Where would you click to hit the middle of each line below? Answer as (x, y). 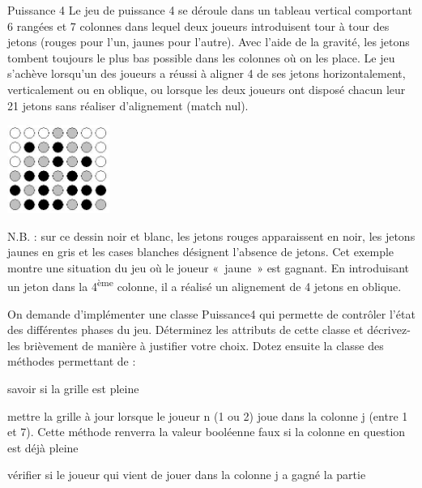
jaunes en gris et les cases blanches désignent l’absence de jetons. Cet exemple (201, 252)
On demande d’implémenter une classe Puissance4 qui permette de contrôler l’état (211, 313)
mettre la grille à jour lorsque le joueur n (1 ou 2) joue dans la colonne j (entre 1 (208, 415)
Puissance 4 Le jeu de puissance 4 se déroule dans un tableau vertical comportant (210, 10)
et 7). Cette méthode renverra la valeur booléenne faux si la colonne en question (207, 432)
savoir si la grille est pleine (73, 388)
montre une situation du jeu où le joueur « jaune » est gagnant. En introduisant (209, 267)
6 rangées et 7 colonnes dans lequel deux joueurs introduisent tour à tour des (198, 26)
